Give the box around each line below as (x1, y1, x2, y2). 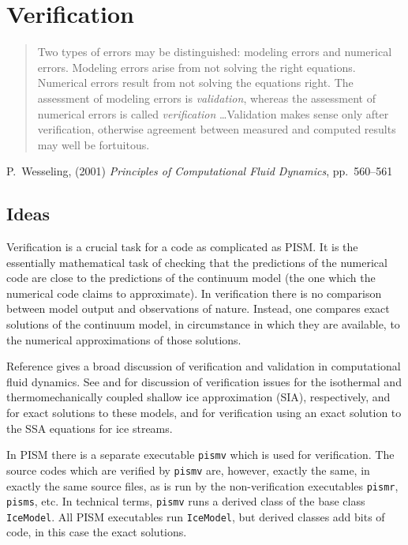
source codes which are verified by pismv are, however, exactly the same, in (6, 461, 370, 478)
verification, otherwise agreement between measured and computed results (37, 121, 396, 137)
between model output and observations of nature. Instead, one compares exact (6, 300, 390, 317)
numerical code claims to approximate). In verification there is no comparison (6, 284, 382, 301)
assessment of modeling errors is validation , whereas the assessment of (37, 89, 376, 106)
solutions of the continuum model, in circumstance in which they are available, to (6, 316, 400, 333)
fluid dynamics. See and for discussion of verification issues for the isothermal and (6, 373, 402, 389)
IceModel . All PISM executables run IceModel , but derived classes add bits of (6, 508, 385, 524)
